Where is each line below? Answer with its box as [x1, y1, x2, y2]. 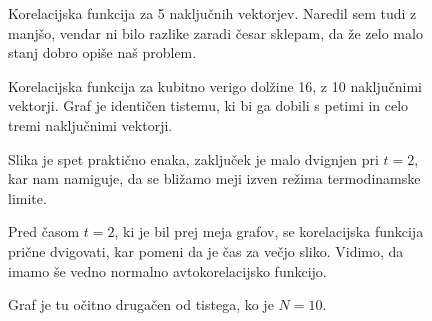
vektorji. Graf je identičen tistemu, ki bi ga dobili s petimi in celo [8, 95, 409, 116]
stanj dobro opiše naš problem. [8, 42, 197, 63]
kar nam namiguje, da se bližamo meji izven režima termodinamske [8, 168, 421, 189]
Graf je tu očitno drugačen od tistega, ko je [8, 294, 274, 315]
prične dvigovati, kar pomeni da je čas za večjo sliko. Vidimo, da [8, 240, 404, 261]
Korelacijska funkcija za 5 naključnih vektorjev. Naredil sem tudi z [8, 3, 417, 23]
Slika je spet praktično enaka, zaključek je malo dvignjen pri [8, 148, 379, 169]
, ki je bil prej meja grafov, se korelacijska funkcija [114, 221, 424, 242]
